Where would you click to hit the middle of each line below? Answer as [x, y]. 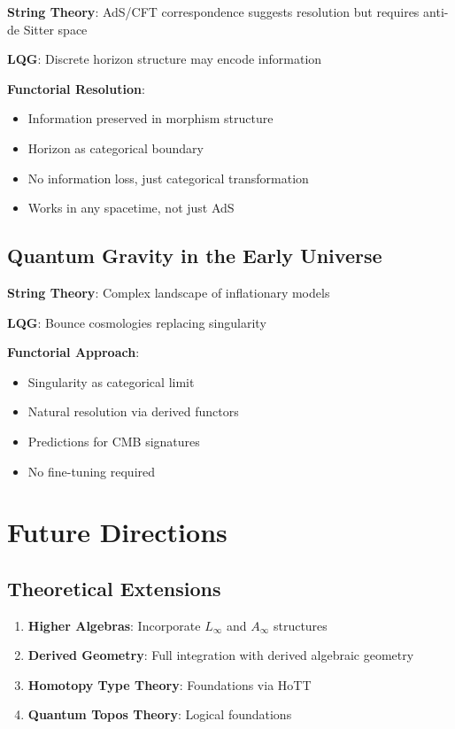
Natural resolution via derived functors [133, 411]
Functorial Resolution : [76, 88]
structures [300, 625]
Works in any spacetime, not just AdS [131, 208]
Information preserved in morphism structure [150, 118]
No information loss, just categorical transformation [168, 178]
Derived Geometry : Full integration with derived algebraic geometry [221, 655]
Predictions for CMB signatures [114, 441]
